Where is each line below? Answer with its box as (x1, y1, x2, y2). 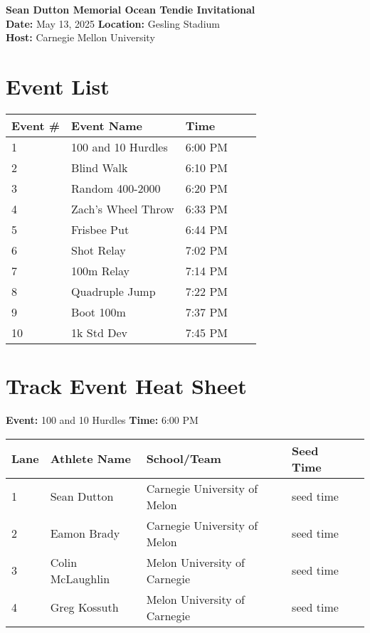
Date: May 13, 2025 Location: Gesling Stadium (6, 16, 220, 31)
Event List (6, 71, 110, 100)
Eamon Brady (50, 525, 120, 542)
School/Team (146, 450, 221, 467)
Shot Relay (71, 241, 126, 258)
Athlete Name (50, 450, 131, 467)
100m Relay (71, 262, 130, 279)
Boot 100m (71, 303, 126, 320)
